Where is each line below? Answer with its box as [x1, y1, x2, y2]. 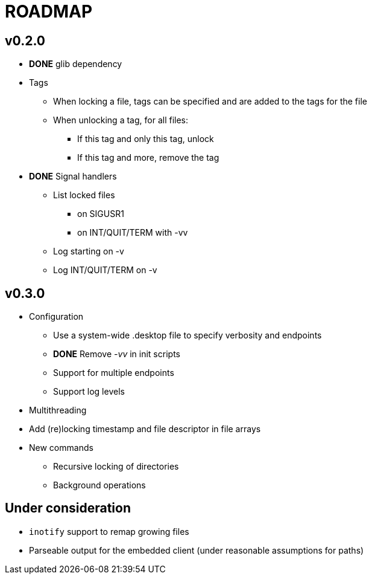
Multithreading [29, 405, 87, 416]
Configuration [29, 311, 84, 322]
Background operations [53, 480, 146, 491]
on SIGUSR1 [77, 209, 124, 219]
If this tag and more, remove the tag [77, 152, 219, 163]
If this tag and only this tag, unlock [77, 134, 214, 144]
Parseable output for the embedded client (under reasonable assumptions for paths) [29, 545, 364, 555]
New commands [29, 442, 93, 453]
